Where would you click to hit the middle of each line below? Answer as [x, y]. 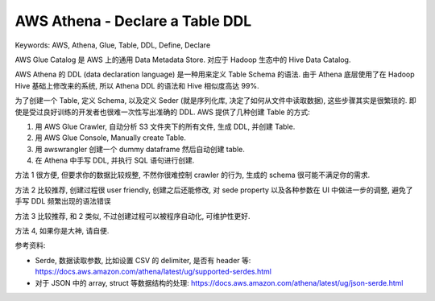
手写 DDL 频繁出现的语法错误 [63, 201]
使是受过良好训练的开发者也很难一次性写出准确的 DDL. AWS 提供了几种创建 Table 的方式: [162, 112]
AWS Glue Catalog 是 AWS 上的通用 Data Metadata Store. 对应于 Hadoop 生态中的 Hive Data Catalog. [183, 60]
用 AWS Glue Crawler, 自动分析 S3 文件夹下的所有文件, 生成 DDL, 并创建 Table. [165, 126]
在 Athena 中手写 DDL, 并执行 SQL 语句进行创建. [115, 160]
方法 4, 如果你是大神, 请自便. [62, 231]
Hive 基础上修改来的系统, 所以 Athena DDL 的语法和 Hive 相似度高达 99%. [137, 85]
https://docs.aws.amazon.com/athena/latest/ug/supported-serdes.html [153, 272]
